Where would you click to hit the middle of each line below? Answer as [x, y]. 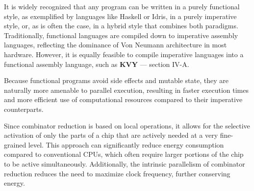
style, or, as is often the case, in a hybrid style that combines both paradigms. [121, 26]
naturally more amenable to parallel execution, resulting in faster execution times [126, 90]
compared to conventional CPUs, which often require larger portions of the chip [124, 154]
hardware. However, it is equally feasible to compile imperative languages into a [124, 54]
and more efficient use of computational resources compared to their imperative [123, 99]
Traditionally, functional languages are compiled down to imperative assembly [121, 35]
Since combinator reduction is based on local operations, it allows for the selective [127, 125]
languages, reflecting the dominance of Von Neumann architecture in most [115, 45]
